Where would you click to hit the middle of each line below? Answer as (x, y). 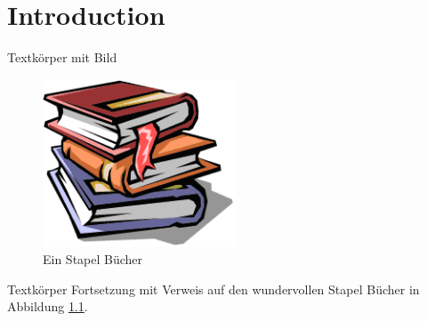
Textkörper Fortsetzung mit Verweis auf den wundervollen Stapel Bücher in (213, 289)
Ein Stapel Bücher (93, 259)
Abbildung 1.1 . (48, 306)
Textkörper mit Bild (62, 57)
